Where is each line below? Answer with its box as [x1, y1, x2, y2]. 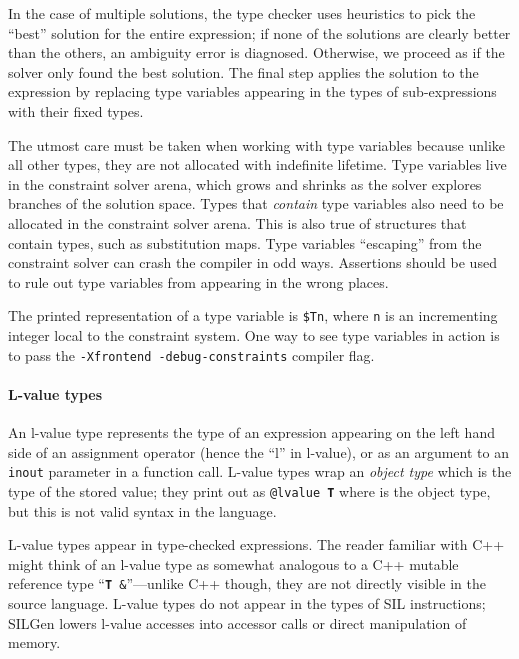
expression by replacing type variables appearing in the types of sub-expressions [8, 81, 497, 102]
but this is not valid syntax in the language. [8, 500, 277, 521]
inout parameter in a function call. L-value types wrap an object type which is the [8, 461, 512, 482]
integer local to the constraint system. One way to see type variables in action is [8, 324, 500, 345]
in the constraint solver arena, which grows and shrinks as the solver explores [8, 173, 482, 194]
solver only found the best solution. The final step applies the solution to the [8, 61, 479, 82]
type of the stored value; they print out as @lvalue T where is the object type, [8, 480, 491, 501]
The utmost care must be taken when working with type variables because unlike [8, 134, 505, 155]
